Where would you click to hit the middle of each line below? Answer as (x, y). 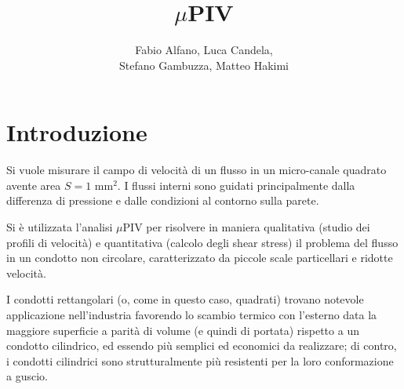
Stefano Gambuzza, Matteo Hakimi (204, 65)
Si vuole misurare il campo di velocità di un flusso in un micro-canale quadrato (197, 170)
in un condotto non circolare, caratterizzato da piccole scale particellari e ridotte (200, 258)
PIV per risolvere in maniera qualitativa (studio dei (246, 227)
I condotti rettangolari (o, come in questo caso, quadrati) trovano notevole (185, 299)
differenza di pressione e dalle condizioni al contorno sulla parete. (163, 200)
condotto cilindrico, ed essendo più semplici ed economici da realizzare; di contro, (202, 345)
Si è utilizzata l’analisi (60, 227)
